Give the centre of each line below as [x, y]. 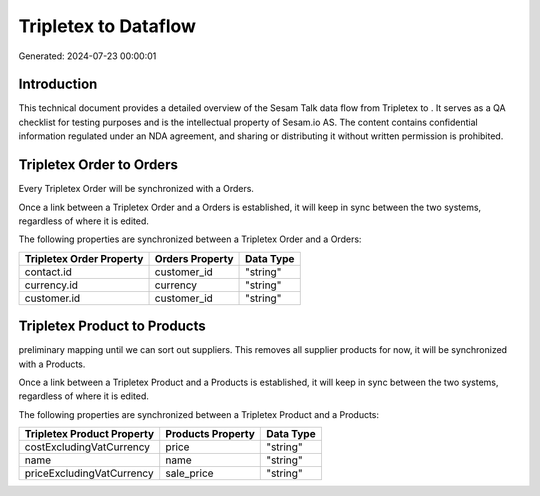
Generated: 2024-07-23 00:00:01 [87, 56]
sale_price [189, 473]
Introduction [58, 84]
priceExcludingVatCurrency [89, 473]
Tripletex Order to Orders [98, 165]
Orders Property [194, 258]
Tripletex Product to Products [112, 326]
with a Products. [52, 364]
